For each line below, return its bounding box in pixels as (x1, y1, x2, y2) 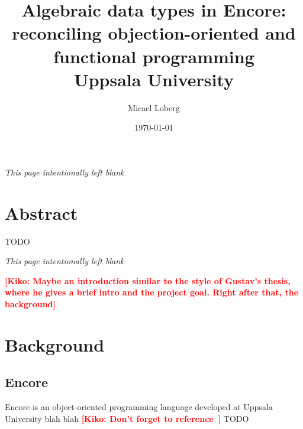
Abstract (5, 200, 78, 225)
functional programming (53, 44, 254, 68)
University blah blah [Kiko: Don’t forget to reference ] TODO (5, 412, 249, 424)
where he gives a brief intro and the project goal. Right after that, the (5, 286, 299, 298)
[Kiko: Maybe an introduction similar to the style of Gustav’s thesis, (5, 274, 291, 287)
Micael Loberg (128, 101, 180, 113)
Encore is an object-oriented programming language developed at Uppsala (5, 401, 273, 413)
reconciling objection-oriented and (12, 21, 296, 45)
